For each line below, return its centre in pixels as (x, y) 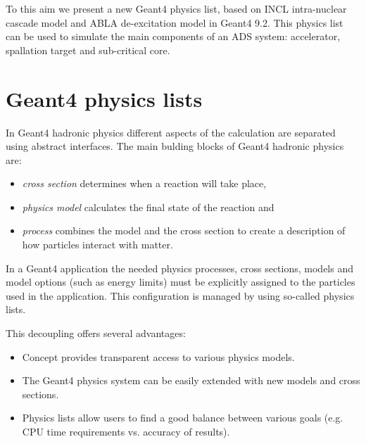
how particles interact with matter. (97, 245)
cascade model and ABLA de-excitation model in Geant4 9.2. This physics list (175, 22)
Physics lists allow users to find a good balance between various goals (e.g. (183, 418)
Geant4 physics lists (104, 98)
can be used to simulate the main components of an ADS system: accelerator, (173, 36)
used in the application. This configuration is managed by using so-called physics (180, 295)
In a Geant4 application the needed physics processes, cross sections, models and (180, 268)
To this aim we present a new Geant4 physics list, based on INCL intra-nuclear (176, 8)
